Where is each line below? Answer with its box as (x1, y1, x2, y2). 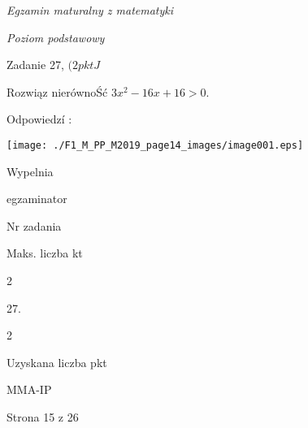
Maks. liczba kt (7, 244, 83, 262)
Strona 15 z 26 (7, 408, 79, 425)
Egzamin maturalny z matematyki (7, 2, 174, 18)
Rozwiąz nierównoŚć (7, 83, 108, 100)
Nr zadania (7, 217, 62, 234)
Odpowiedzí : (7, 110, 72, 128)
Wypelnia (7, 162, 54, 179)
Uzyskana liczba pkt (7, 353, 107, 370)
